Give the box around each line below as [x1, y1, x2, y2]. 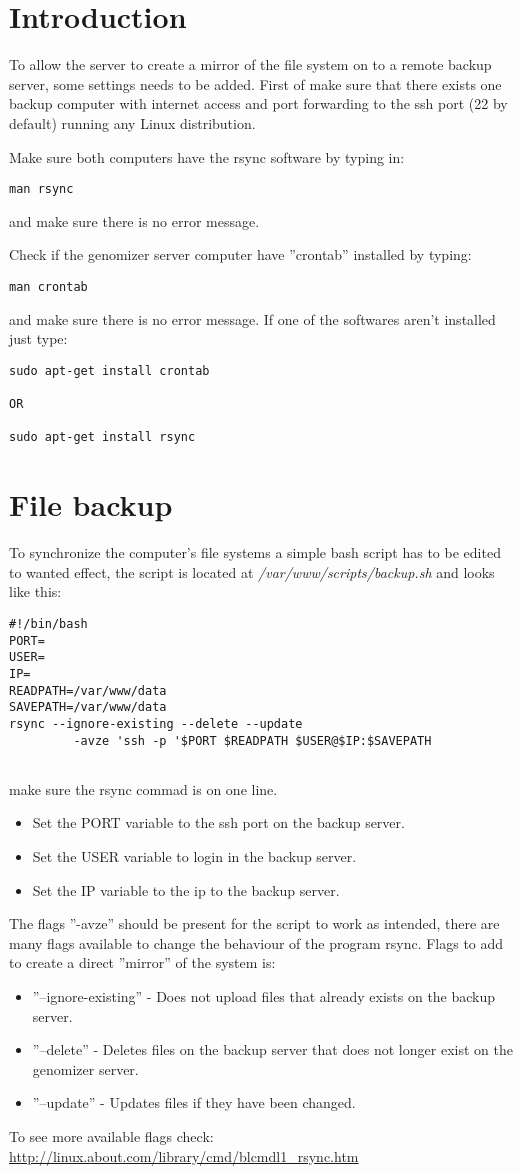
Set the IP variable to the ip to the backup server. [32, 879, 340, 900]
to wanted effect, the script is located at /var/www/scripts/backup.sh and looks [9, 561, 495, 582]
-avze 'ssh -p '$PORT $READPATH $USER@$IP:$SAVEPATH [73, 733, 432, 748]
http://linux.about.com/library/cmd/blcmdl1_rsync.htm [9, 1145, 359, 1166]
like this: [9, 581, 62, 602]
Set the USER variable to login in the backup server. [32, 846, 357, 867]
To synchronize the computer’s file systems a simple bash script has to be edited [9, 542, 501, 563]
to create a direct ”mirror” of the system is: [9, 952, 276, 973]
